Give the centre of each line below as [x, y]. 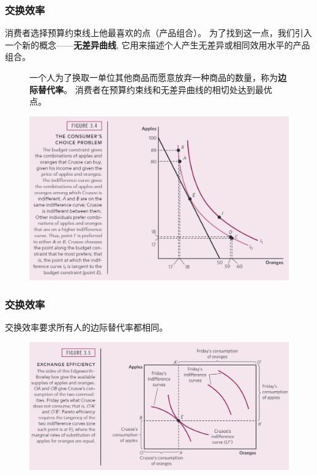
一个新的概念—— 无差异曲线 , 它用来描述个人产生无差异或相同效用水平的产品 [158, 44]
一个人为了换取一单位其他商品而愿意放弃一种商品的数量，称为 [154, 77]
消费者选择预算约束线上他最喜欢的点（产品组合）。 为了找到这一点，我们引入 [158, 33]
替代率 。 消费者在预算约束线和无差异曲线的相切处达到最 [151, 89]
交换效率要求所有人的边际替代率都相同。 [86, 327]
